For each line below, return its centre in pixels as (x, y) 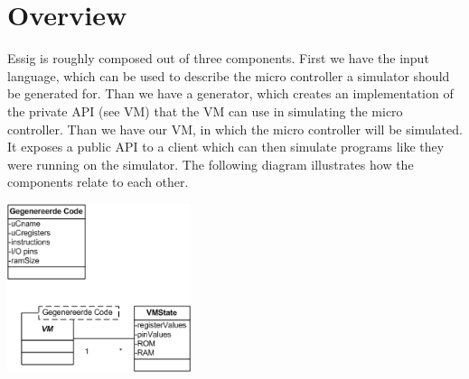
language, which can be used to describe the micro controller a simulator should (229, 75)
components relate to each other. (98, 182)
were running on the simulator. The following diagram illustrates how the (211, 164)
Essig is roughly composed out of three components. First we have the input (218, 58)
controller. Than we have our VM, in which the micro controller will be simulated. (235, 129)
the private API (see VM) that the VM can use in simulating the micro (205, 111)
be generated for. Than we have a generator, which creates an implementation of (230, 93)
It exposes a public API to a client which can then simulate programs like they (226, 147)
